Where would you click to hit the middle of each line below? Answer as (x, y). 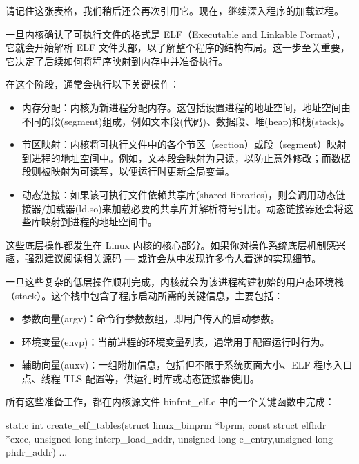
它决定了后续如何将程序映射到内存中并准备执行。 (117, 61)
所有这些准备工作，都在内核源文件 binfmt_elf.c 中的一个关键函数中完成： (170, 401)
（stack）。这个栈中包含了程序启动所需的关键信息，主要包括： (145, 295)
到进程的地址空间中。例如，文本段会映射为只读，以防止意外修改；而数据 (186, 157)
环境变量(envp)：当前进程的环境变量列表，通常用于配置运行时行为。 (176, 341)
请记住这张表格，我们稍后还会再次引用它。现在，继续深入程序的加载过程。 (175, 10)
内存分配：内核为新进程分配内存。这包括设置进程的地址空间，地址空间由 (186, 107)
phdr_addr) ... (37, 452)
